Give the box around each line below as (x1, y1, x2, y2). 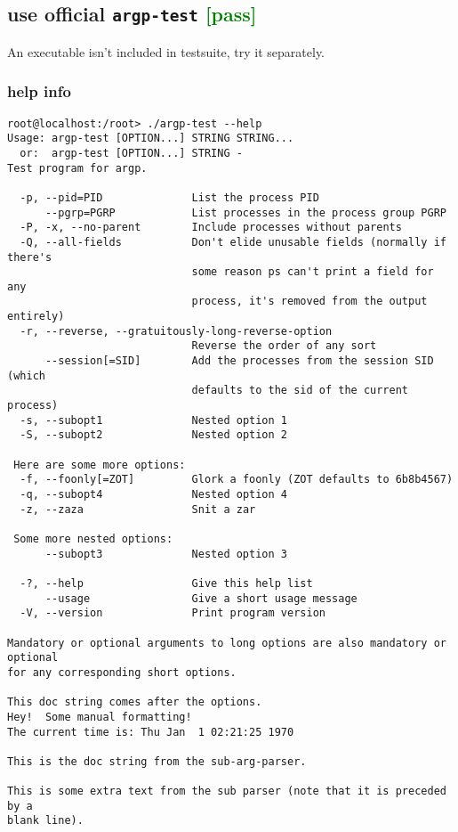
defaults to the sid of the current (191, 384, 409, 397)
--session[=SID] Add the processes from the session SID (44, 355, 434, 368)
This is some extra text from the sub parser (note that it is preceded (7, 785, 446, 798)
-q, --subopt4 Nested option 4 (20, 488, 287, 501)
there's (7, 250, 52, 264)
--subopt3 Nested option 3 (44, 547, 287, 560)
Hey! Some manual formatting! (7, 710, 192, 723)
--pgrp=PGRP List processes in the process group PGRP (44, 206, 446, 219)
